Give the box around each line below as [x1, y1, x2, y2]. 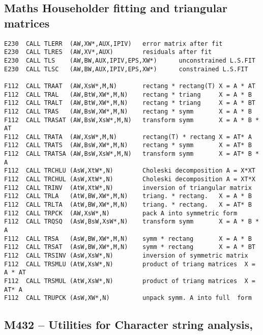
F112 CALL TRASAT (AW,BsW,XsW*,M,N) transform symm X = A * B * [4, 116, 259, 124]
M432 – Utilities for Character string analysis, [4, 317, 253, 332]
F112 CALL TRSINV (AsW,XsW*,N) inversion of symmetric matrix [4, 252, 248, 259]
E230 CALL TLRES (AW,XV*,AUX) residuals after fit [4, 48, 212, 56]
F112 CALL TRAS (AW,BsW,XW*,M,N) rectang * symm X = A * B [4, 107, 252, 115]
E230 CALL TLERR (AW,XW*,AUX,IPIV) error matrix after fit [4, 40, 223, 47]
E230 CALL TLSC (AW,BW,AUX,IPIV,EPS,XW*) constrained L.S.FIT [4, 65, 248, 73]
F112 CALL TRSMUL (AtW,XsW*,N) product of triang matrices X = [4, 277, 255, 285]
